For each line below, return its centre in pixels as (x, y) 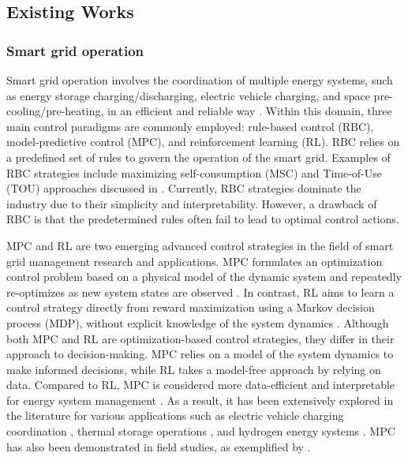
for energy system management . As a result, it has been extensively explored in (200, 400)
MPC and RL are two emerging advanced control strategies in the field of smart (200, 245)
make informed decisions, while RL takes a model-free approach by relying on (194, 369)
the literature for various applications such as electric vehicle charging (175, 415)
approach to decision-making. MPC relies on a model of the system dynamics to (200, 354)
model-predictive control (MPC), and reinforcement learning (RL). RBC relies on (203, 142)
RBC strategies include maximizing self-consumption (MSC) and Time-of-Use (194, 172)
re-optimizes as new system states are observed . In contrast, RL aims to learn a (200, 292)
